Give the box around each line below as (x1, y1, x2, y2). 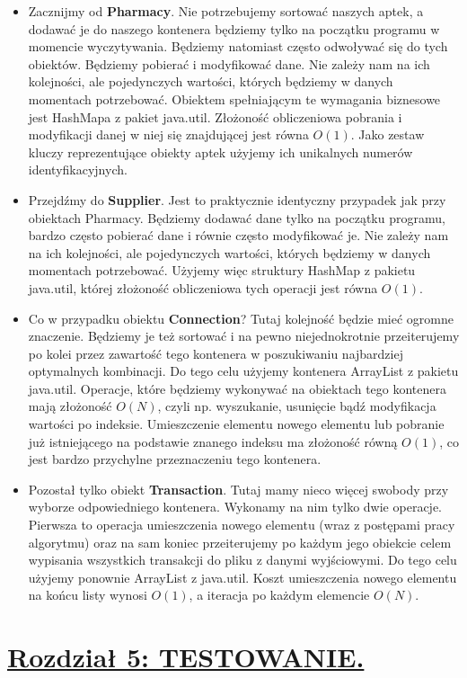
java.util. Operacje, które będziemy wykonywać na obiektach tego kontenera (28, 379, 447, 397)
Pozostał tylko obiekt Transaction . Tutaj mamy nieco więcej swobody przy (28, 479, 449, 498)
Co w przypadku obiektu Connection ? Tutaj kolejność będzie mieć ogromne (28, 308, 454, 327)
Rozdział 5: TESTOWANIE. (7, 638, 365, 675)
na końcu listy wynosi (28, 585, 147, 604)
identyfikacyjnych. (28, 160, 128, 179)
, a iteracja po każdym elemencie (189, 585, 370, 604)
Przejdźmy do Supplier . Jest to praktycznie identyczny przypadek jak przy (28, 190, 446, 209)
